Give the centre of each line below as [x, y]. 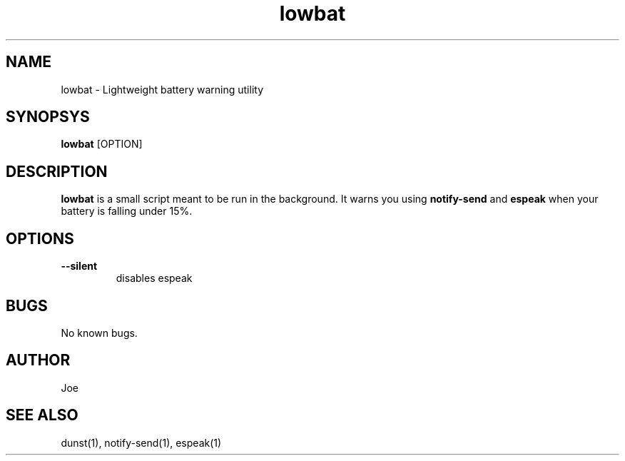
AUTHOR [38, 360]
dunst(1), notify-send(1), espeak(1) [141, 442]
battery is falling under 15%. [127, 211]
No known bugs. [99, 333]
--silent [79, 266]
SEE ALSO [42, 415]
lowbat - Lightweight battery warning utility [162, 89]
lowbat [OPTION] [102, 144]
